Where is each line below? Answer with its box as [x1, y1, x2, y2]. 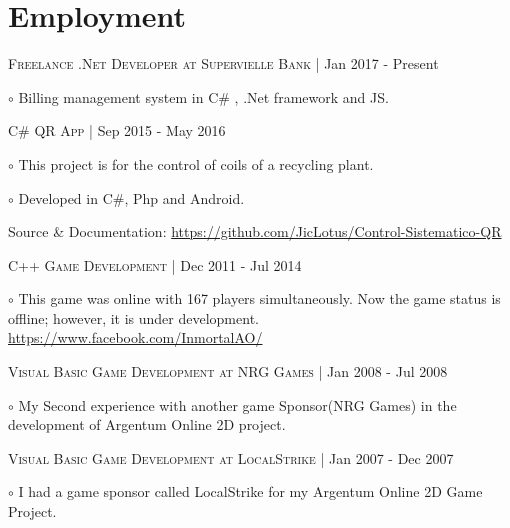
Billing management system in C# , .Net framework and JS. [18, 86, 389, 107]
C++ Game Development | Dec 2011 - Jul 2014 [8, 254, 302, 275]
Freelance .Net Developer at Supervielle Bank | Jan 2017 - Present [8, 53, 439, 74]
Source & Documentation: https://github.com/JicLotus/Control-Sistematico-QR [8, 221, 502, 242]
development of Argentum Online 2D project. [8, 414, 286, 435]
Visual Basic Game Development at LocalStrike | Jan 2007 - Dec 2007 [8, 447, 454, 468]
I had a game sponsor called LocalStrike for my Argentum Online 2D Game [18, 481, 483, 502]
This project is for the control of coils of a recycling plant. [18, 153, 374, 174]
